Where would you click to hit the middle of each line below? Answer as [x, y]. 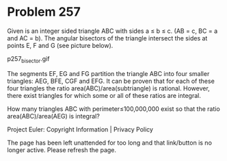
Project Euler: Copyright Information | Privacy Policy [80, 129]
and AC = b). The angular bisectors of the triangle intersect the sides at [107, 38]
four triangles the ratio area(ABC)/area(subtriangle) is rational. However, [108, 88]
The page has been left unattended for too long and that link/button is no [109, 143]
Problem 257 [44, 12]
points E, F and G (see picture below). [60, 45]
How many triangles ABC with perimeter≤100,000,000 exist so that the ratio [113, 109]
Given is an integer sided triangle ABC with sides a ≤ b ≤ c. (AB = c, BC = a [112, 31]
